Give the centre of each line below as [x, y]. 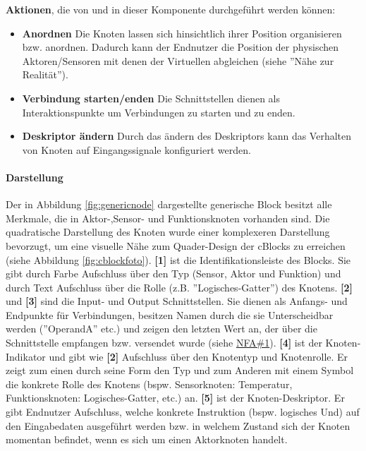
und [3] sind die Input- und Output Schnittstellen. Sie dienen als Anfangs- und [177, 301]
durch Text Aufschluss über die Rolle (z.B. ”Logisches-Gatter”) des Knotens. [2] [179, 287]
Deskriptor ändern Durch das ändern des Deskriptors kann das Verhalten [187, 136]
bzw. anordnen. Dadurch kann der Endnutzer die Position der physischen [181, 47]
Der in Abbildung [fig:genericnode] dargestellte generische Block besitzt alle [169, 204]
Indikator [26, 356]
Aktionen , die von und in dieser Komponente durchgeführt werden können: [171, 9]
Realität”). [45, 74]
